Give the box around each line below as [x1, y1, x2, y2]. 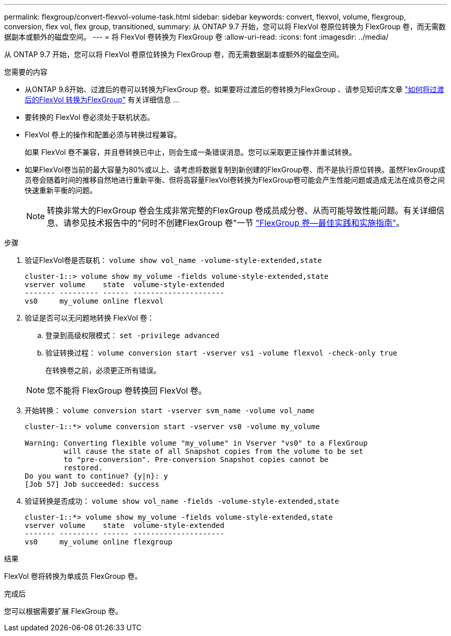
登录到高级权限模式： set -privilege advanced [45, 331, 219, 340]
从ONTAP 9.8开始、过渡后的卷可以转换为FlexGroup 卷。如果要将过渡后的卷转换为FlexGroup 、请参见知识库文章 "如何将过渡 [25, 85, 444, 94]
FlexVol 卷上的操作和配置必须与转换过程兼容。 [25, 130, 181, 139]
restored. [63, 464, 103, 472]
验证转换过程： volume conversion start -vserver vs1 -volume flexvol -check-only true [45, 348, 397, 357]
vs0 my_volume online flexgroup [25, 538, 172, 546]
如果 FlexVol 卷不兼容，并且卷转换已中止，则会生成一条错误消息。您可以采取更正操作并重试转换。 [25, 148, 356, 156]
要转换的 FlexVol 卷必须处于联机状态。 [25, 113, 154, 121]
